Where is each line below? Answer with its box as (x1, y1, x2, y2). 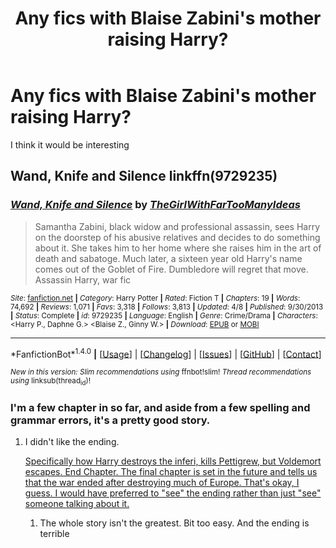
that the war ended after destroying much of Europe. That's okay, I (24, 476, 300, 488)
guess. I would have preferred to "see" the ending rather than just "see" (24, 487, 322, 499)
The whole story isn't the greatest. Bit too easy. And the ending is (39, 517, 310, 529)
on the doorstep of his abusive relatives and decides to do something (34, 231, 321, 243)
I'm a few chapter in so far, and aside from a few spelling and (10, 400, 311, 414)
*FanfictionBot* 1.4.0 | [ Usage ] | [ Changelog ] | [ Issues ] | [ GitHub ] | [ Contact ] (10, 346, 322, 360)
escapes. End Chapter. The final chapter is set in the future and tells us (24, 465, 318, 477)
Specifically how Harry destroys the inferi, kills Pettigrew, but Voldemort (24, 455, 322, 467)
